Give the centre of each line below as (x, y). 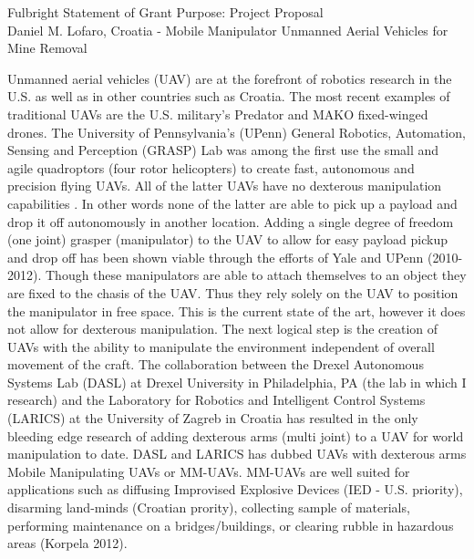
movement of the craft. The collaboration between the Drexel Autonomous (216, 364)
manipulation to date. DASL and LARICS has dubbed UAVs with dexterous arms (237, 454)
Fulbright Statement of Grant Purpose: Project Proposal (165, 12)
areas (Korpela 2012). (67, 543)
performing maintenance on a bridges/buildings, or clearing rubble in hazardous (231, 525)
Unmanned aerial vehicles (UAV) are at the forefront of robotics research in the (230, 78)
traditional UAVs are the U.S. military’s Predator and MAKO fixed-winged (218, 114)
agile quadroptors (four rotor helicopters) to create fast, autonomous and (211, 167)
